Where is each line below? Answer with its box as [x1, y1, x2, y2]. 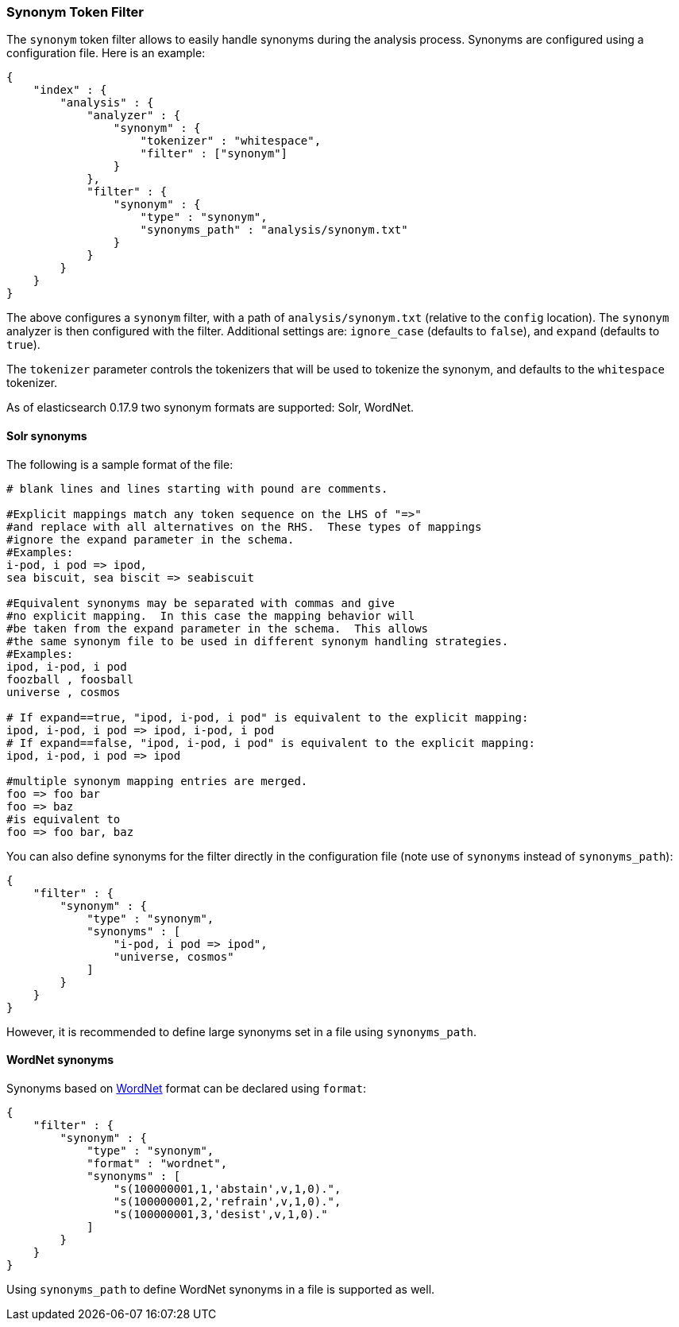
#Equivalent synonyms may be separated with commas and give [6, 596, 395, 609]
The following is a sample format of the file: [6, 457, 233, 471]
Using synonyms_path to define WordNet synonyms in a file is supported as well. [6, 1282, 435, 1296]
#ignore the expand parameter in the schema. [6, 532, 295, 546]
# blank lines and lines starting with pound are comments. [6, 482, 388, 495]
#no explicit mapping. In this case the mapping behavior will [6, 609, 415, 622]
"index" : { [33, 83, 107, 97]
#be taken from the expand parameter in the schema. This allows [6, 621, 429, 635]
